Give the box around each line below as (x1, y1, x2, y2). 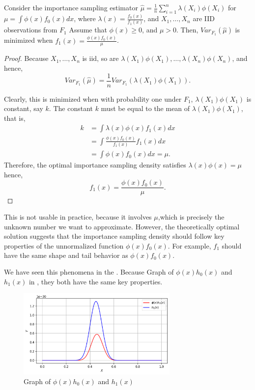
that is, (4, 112, 26, 123)
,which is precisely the (158, 212, 225, 222)
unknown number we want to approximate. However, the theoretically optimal (4, 221, 240, 231)
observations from (4, 25, 57, 35)
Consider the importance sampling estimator (4, 2, 138, 12)
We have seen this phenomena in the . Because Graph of (4, 266, 174, 277)
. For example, (168, 240, 211, 251)
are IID (193, 13, 215, 24)
